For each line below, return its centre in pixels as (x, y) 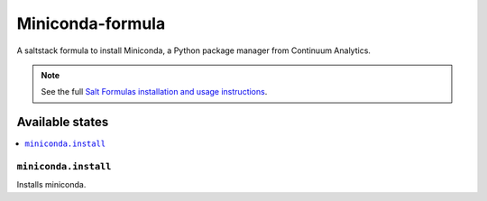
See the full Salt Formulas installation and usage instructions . (154, 92)
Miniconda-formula (91, 23)
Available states (63, 122)
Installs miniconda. (51, 185)
